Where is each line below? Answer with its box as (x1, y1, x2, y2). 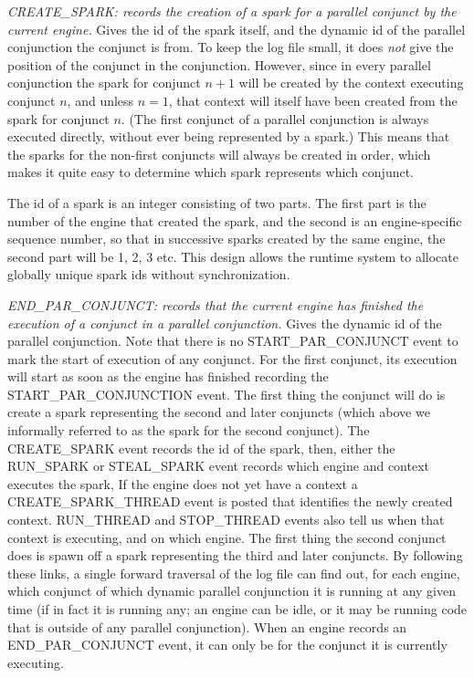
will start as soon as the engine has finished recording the (7, 367, 329, 386)
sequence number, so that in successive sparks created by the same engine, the (7, 229, 446, 248)
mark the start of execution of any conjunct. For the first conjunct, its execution (7, 349, 458, 368)
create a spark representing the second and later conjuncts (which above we (7, 402, 430, 422)
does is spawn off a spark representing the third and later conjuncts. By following (7, 546, 463, 565)
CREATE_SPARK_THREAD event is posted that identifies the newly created (7, 492, 453, 511)
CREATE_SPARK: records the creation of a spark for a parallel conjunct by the (7, 2, 457, 20)
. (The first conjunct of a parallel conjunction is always (121, 109, 429, 128)
